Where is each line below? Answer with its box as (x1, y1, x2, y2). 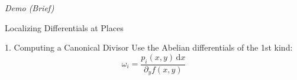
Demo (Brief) (5, 2, 54, 14)
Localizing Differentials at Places (5, 21, 124, 34)
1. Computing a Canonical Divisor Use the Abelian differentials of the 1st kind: (5, 41, 293, 54)
